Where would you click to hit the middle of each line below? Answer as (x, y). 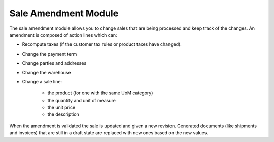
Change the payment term (49, 54)
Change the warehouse (46, 72)
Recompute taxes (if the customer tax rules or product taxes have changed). (102, 44)
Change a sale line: (42, 81)
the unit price (61, 107)
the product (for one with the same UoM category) (100, 93)
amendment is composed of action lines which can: (63, 35)
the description (63, 114)
